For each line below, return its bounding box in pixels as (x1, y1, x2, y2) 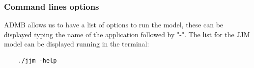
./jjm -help (18, 57, 57, 64)
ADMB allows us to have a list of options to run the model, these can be (4, 20, 224, 30)
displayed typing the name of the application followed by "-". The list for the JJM (4, 29, 250, 39)
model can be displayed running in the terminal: (4, 39, 149, 49)
